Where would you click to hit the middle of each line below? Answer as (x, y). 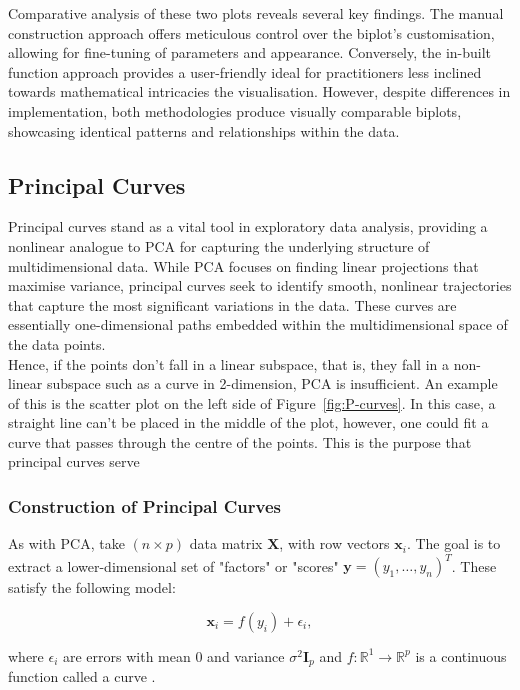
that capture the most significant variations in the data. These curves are (232, 304)
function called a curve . (82, 676)
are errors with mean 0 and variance (174, 655)
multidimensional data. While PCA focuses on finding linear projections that (243, 265)
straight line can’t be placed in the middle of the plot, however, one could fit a (248, 422)
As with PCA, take (66, 543)
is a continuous (461, 655)
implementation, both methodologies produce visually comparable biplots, (235, 110)
